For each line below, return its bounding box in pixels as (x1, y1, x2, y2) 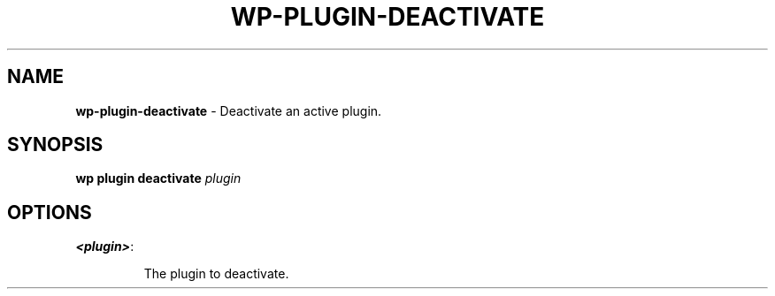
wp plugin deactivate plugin (75, 171, 242, 186)
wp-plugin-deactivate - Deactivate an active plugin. (75, 102, 382, 118)
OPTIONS (7, 201, 92, 224)
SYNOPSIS (7, 133, 104, 156)
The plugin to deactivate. (143, 266, 289, 282)
